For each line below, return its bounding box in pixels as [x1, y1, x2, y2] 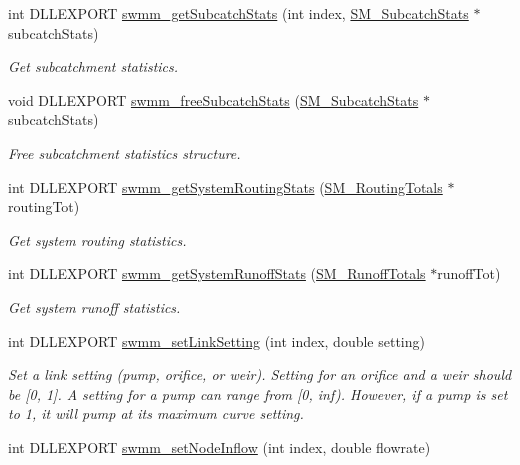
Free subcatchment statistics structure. [8, 142, 241, 163]
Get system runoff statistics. [8, 296, 181, 317]
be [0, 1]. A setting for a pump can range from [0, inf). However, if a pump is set [8, 383, 508, 404]
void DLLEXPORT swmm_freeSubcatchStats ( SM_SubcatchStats [8, 89, 419, 110]
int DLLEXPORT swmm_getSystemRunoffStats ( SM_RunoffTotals [8, 263, 426, 284]
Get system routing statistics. [8, 229, 187, 250]
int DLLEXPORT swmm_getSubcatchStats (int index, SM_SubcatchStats [8, 3, 469, 23]
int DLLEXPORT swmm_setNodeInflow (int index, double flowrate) [8, 436, 431, 457]
